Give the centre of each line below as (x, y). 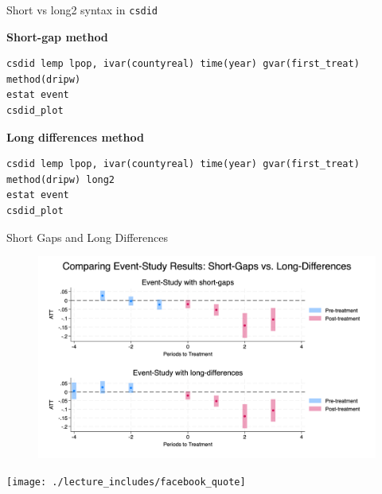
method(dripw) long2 (61, 179)
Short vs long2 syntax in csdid (82, 10)
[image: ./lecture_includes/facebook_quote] (126, 482)
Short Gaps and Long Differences (87, 237)
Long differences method (75, 136)
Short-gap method (57, 36)
